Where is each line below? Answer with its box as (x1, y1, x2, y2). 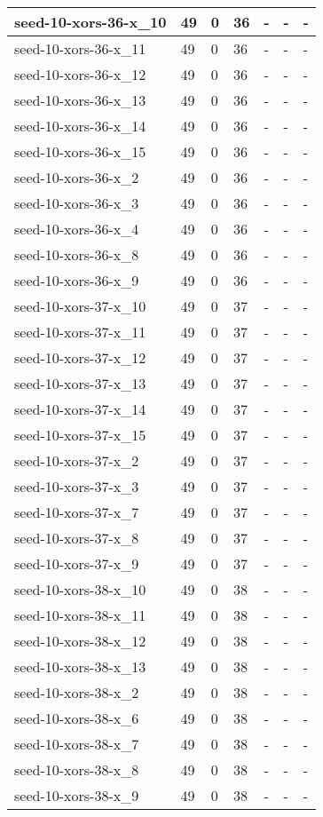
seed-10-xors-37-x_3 (14, 476, 139, 496)
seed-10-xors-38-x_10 (14, 579, 146, 599)
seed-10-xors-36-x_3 (14, 193, 139, 213)
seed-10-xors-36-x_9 (14, 270, 139, 290)
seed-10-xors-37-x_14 (14, 399, 146, 419)
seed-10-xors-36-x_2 (14, 167, 139, 187)
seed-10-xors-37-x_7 (14, 502, 139, 522)
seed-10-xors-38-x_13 (14, 656, 146, 677)
